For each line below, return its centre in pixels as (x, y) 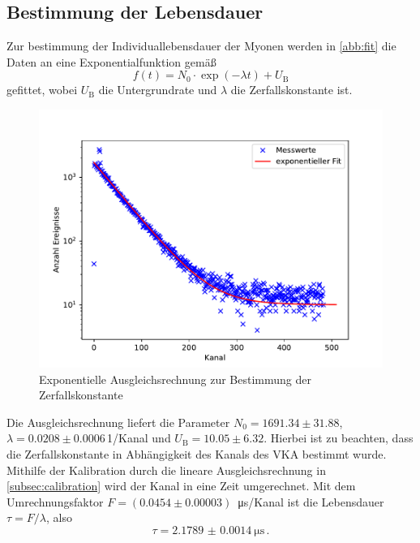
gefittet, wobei (42, 90)
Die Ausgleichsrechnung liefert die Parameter (118, 422)
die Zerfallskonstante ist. (291, 90)
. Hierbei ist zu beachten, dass (339, 438)
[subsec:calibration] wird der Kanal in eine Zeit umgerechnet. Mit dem (181, 486)
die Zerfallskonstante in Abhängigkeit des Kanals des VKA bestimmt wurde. (197, 453)
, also (59, 517)
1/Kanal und (139, 438)
